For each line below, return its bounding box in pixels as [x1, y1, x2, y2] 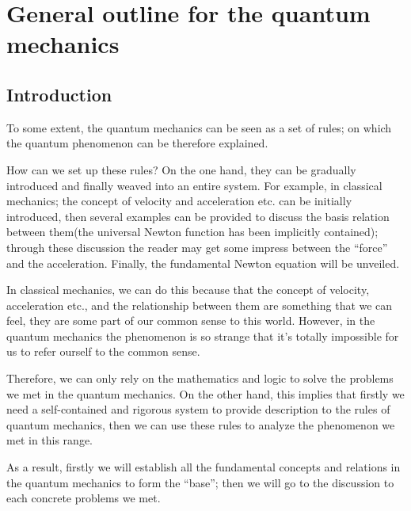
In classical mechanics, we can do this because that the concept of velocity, [6, 281, 370, 298]
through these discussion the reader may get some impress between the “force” [6, 238, 388, 255]
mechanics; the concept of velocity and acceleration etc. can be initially [6, 193, 352, 209]
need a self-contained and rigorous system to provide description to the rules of [6, 401, 390, 418]
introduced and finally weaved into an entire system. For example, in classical [6, 177, 382, 193]
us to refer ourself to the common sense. [6, 343, 200, 360]
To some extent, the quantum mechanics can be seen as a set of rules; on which [6, 119, 392, 135]
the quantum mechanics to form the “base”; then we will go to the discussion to [6, 474, 394, 490]
